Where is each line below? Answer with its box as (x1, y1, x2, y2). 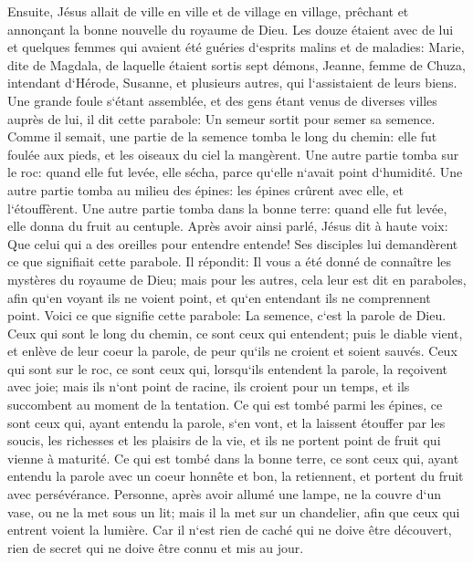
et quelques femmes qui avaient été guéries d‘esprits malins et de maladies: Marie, (7, 37, 465, 57)
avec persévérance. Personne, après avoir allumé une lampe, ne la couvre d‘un (7, 485, 442, 504)
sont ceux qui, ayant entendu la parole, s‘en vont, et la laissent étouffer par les (7, 412, 446, 432)
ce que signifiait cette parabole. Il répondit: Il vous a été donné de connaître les (7, 252, 452, 271)
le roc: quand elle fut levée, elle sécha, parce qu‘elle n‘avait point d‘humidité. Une (7, 162, 463, 182)
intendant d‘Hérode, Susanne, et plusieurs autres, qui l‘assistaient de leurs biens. (7, 73, 457, 92)
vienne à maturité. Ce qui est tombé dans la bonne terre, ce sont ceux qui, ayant (7, 448, 459, 467)
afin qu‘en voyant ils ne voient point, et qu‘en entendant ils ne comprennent (7, 287, 431, 307)
